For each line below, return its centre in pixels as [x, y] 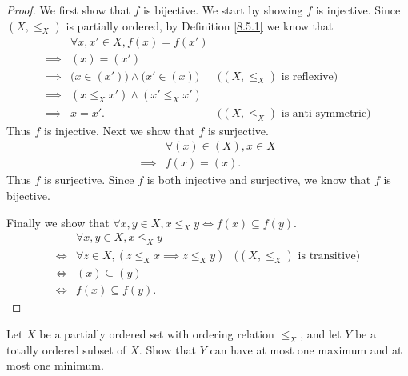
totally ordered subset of [66, 349]
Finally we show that [58, 222]
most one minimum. [55, 365]
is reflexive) [310, 76]
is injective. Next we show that [120, 130]
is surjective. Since [89, 180]
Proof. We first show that [68, 10]
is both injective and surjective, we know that [259, 180]
